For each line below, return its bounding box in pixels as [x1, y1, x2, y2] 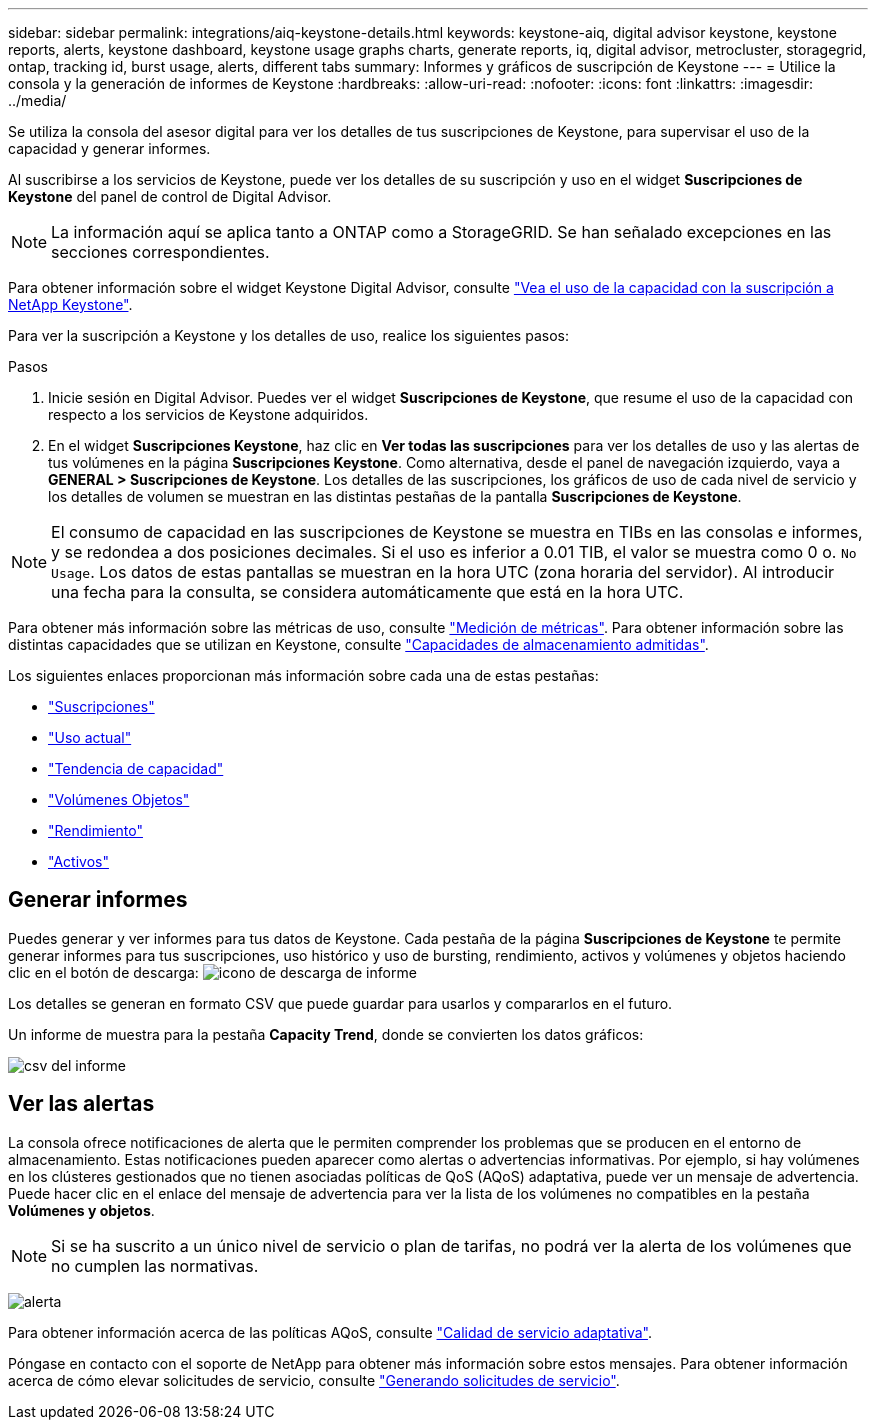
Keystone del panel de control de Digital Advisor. [8, 188, 332, 205]
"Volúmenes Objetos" [48, 791, 190, 808]
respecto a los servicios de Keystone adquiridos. [48, 406, 369, 423]
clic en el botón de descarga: [8, 963, 199, 981]
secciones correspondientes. [51, 242, 270, 262]
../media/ [8, 92, 67, 109]
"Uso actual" [48, 729, 132, 746]
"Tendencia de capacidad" [48, 760, 224, 777]
